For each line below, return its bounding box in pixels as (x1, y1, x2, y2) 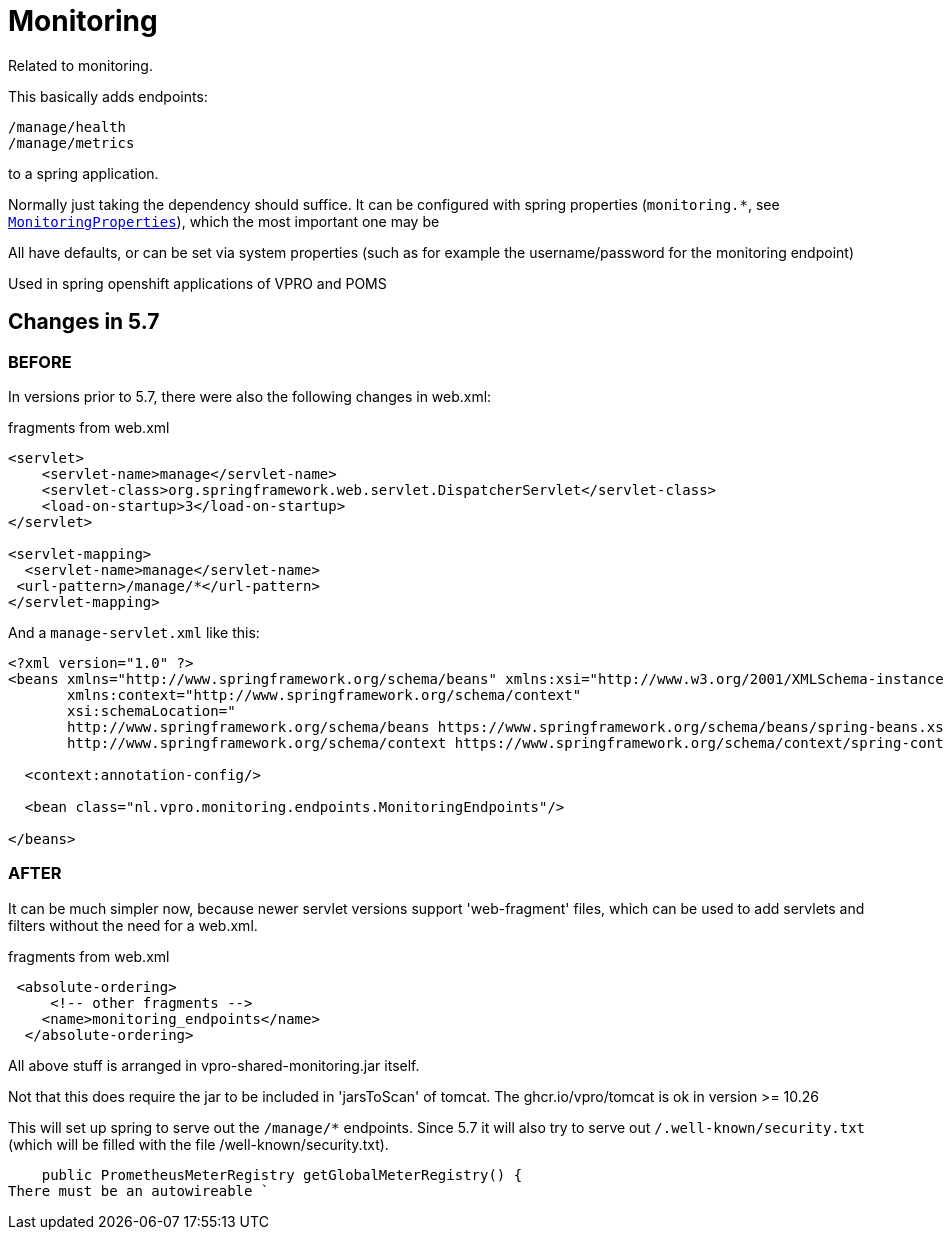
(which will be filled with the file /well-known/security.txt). (8, 1135, 389, 1153)
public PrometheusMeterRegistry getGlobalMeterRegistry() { (41, 1166, 523, 1183)
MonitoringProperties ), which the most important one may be (8, 212, 440, 230)
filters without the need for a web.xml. (8, 916, 258, 934)
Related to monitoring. (8, 56, 153, 74)
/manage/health (8, 118, 127, 135)
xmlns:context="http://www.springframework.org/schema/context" (67, 686, 582, 703)
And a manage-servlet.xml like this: (8, 623, 260, 641)
